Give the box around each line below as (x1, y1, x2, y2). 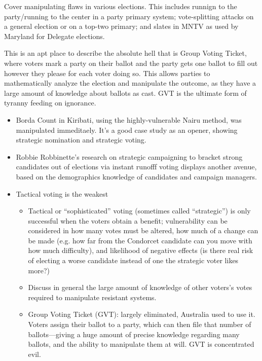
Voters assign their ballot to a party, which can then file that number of (28, 319, 251, 330)
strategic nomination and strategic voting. (16, 134, 146, 145)
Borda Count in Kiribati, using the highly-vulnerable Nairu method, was (16, 114, 242, 125)
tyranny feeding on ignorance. (4, 97, 96, 108)
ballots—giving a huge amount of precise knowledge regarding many (28, 329, 240, 339)
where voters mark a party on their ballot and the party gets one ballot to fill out (4, 57, 258, 68)
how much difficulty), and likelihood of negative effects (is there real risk (28, 245, 253, 256)
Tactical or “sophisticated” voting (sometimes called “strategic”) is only (28, 205, 251, 216)
